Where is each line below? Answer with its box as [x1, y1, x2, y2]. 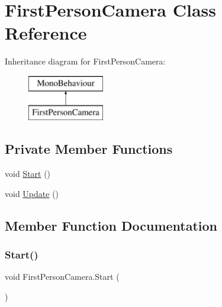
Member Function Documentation [5, 216, 218, 234]
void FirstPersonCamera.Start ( [5, 270, 120, 283]
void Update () [5, 187, 59, 199]
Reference [5, 21, 87, 45]
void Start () [5, 167, 51, 180]
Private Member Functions [5, 140, 173, 158]
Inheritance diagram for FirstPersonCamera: [5, 55, 166, 67]
